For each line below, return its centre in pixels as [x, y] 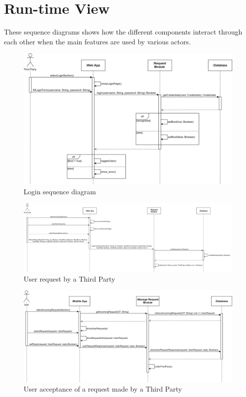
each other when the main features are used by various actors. [97, 41]
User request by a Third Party [70, 278]
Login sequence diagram [60, 191]
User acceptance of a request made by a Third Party [103, 389]
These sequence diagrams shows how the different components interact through [123, 32]
